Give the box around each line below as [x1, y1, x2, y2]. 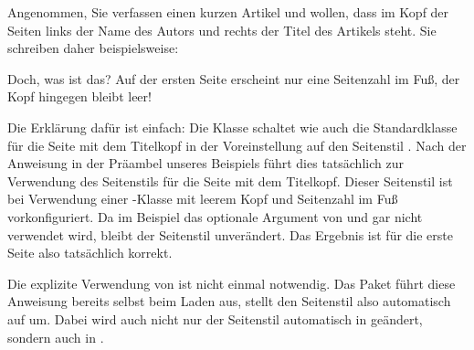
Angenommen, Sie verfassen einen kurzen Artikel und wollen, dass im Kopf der [7, 3, 449, 21]
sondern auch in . [7, 327, 104, 346]
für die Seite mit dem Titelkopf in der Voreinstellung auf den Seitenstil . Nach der [7, 135, 467, 154]
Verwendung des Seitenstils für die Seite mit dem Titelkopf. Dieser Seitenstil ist [7, 171, 453, 190]
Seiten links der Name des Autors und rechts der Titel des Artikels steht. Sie [7, 20, 437, 39]
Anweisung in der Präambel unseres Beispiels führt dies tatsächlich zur [7, 154, 404, 173]
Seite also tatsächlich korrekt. [7, 243, 173, 262]
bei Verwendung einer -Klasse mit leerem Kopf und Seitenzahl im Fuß [7, 189, 398, 208]
